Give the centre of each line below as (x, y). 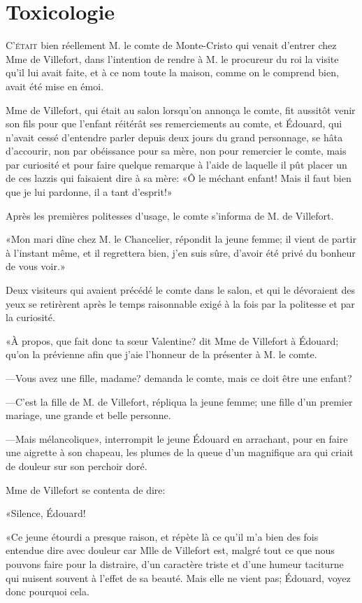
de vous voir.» (36, 266)
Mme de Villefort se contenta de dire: (86, 489)
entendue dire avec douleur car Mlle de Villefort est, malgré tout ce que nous (170, 550)
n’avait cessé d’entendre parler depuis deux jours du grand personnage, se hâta (174, 137)
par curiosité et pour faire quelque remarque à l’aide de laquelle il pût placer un (176, 164)
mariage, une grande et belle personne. (88, 415)
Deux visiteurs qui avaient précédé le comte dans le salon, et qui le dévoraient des (180, 290)
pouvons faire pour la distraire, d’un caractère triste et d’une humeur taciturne (175, 563)
